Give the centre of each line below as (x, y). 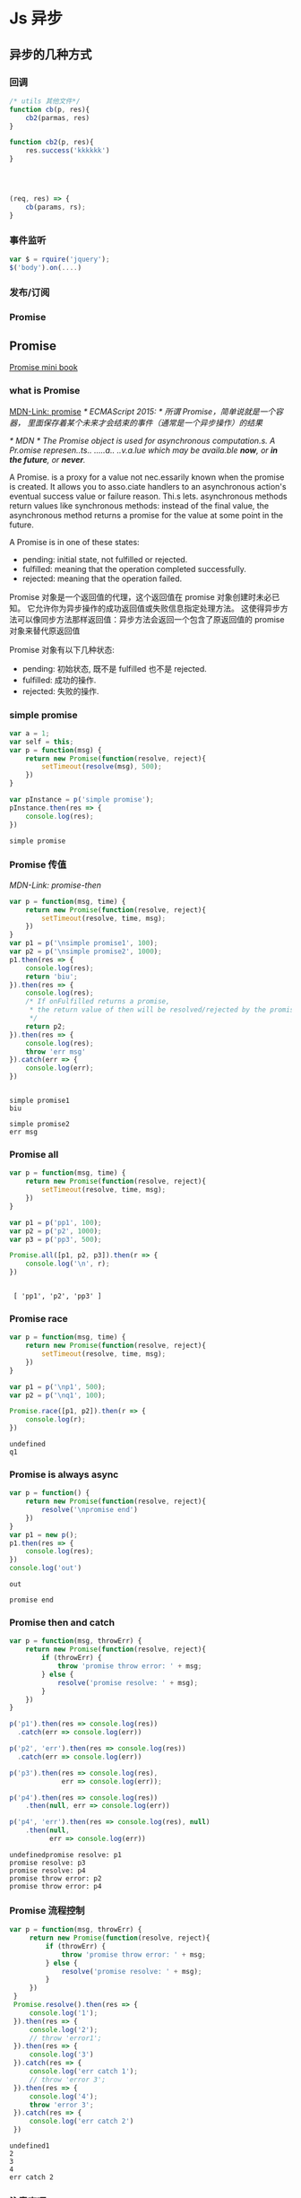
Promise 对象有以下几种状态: (62, 649)
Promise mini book (43, 368)
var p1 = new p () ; (43, 1534)
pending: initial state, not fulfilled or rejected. (105, 559)
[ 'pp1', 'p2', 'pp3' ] (57, 1297)
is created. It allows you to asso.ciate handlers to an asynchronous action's (148, 486)
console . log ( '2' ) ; (64, 2029)
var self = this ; (42, 742)
